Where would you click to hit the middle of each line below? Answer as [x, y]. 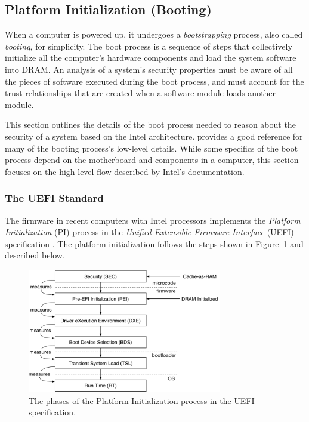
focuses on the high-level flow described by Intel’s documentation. [125, 171]
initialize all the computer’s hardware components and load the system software [151, 58]
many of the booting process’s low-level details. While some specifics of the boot [152, 148]
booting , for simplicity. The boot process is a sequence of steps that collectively [149, 46]
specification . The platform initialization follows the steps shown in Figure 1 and [154, 243]
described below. [35, 255]
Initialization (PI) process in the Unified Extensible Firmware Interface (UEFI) [149, 232]
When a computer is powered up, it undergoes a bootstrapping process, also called [154, 34]
